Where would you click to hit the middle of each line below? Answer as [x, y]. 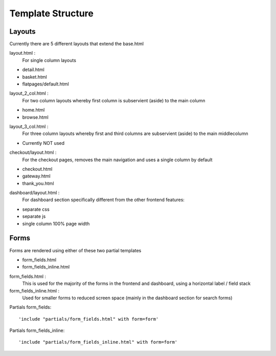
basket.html [34, 77]
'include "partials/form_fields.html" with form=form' [89, 319]
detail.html [33, 70]
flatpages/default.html [45, 84]
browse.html [35, 117]
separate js [34, 216]
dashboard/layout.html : [34, 193]
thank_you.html [38, 183]
